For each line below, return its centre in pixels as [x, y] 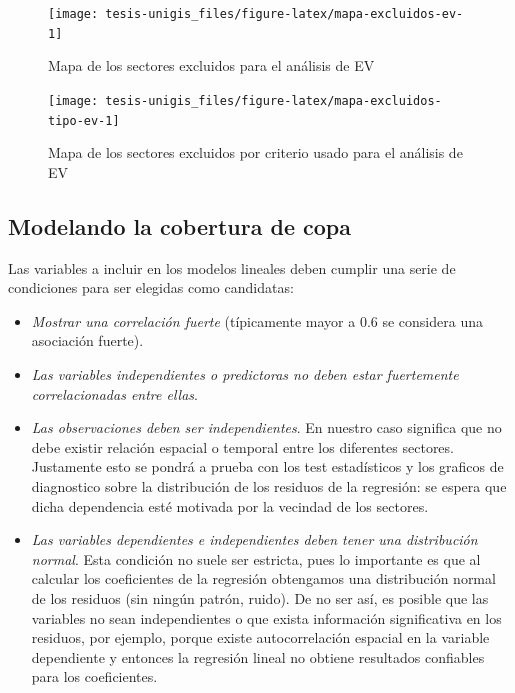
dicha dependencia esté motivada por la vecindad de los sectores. [230, 505]
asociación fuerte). [87, 340]
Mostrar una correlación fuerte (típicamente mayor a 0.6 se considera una [257, 320]
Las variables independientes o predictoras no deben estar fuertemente [245, 373]
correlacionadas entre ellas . [114, 393]
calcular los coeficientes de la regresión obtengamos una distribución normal [263, 578]
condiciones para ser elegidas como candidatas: [151, 287]
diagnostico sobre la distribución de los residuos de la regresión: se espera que [269, 485]
